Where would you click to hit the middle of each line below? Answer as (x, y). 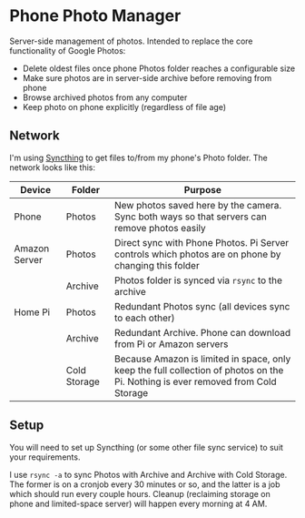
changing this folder (157, 265)
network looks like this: (53, 167)
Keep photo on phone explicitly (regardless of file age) (124, 107)
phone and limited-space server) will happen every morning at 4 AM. (138, 503)
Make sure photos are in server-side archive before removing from (147, 77)
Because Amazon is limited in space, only (203, 359)
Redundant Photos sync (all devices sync (202, 306)
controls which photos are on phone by (198, 254)
